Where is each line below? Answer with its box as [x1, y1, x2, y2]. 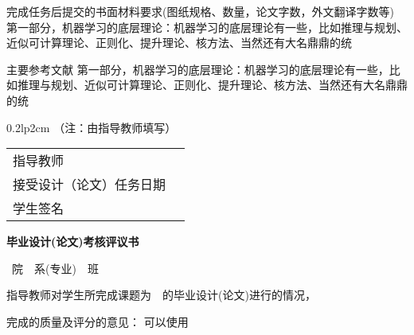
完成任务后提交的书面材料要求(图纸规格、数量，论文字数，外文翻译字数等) [6, 3, 394, 19]
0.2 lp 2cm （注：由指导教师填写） [6, 119, 177, 135]
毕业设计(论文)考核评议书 [6, 233, 139, 250]
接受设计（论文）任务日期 [13, 175, 166, 194]
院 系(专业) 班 [11, 259, 99, 276]
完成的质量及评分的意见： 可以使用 [6, 313, 189, 329]
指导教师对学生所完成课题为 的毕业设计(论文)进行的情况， [6, 286, 316, 303]
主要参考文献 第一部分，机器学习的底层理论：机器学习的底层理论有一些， [6, 60, 389, 77]
